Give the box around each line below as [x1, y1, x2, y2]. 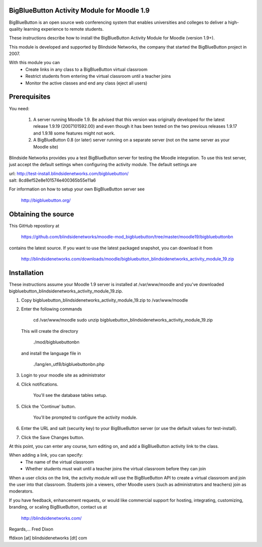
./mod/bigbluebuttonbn [33, 339, 80, 345]
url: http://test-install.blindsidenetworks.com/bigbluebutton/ [9, 171, 129, 176]
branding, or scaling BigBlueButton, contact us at [9, 504, 107, 510]
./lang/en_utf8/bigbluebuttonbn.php [33, 361, 105, 367]
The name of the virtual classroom [25, 459, 94, 465]
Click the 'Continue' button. [21, 403, 76, 409]
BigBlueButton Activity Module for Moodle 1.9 [9, 6, 150, 15]
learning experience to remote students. [23, 26, 104, 32]
